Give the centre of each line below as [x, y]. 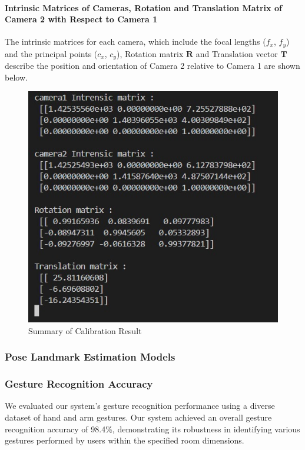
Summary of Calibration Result [85, 330]
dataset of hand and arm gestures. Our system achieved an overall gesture [138, 417]
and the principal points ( [51, 53]
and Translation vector [237, 53]
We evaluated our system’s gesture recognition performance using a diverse [140, 406]
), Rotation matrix [150, 53]
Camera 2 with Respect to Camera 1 [81, 19]
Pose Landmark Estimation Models [90, 357]
